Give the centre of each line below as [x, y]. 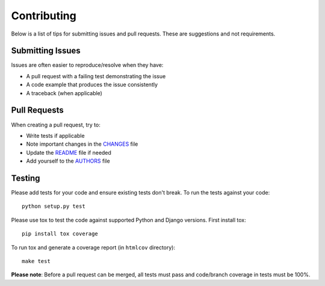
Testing [26, 178]
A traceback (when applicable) [64, 93]
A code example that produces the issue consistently [92, 85]
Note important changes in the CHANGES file [82, 144]
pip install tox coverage [60, 234]
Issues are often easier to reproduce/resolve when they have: [87, 65]
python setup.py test [54, 207]
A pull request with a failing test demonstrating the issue [96, 76]
